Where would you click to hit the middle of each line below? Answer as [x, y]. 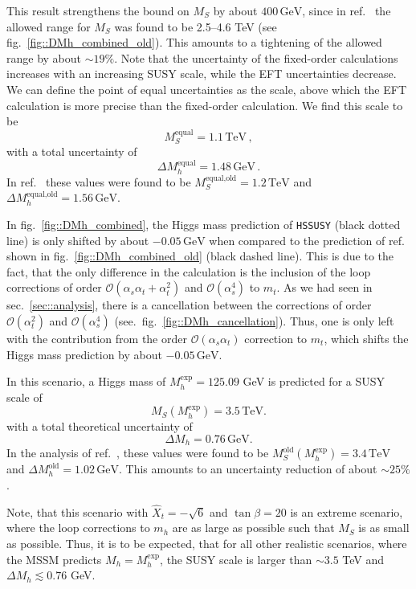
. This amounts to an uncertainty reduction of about [248, 469]
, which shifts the [366, 339]
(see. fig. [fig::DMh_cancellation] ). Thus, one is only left [254, 321]
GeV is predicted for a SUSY [314, 381]
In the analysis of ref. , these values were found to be [138, 453]
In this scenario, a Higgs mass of [86, 381]
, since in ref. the [347, 10]
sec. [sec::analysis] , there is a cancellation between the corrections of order [189, 305]
